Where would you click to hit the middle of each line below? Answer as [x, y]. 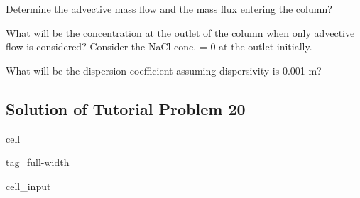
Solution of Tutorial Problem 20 [126, 108]
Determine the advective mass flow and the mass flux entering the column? [169, 9]
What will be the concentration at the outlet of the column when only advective [180, 32]
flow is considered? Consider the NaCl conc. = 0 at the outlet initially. [159, 46]
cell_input [28, 186]
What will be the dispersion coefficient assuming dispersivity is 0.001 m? [164, 70]
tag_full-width [38, 162]
